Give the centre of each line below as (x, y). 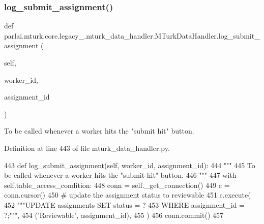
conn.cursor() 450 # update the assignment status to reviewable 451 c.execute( (127, 195)
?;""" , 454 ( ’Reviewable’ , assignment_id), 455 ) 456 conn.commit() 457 (114, 215)
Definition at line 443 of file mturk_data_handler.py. (87, 148)
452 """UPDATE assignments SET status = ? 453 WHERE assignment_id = (125, 204)
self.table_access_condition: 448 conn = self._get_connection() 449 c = (117, 185)
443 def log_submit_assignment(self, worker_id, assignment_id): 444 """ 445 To (130, 165)
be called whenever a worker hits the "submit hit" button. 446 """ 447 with (120, 175)
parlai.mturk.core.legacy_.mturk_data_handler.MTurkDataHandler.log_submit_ (132, 35)
